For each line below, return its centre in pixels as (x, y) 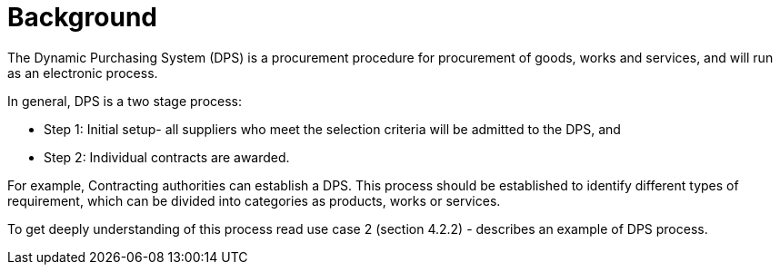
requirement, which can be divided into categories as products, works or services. (254, 200)
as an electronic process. (83, 73)
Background (82, 17)
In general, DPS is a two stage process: (125, 101)
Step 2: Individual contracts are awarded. (167, 157)
